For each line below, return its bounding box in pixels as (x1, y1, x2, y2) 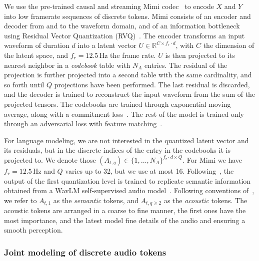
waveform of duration (4, 40, 69, 50)
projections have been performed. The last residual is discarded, (54, 79, 250, 89)
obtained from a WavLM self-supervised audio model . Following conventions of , (4, 185, 254, 196)
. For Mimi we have (182, 154, 242, 165)
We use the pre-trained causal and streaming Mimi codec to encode (4, 1, 214, 11)
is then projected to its (165, 49, 235, 60)
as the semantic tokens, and (53, 195, 138, 205)
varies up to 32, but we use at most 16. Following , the (65, 165, 234, 176)
